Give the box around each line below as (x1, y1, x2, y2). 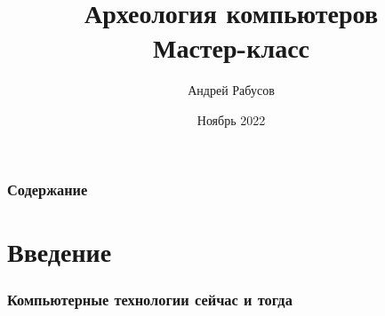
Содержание (7, 178, 88, 200)
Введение (7, 233, 112, 269)
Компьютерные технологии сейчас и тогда (7, 288, 293, 310)
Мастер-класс (152, 29, 310, 66)
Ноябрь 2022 (197, 110, 266, 129)
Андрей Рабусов (188, 81, 275, 99)
